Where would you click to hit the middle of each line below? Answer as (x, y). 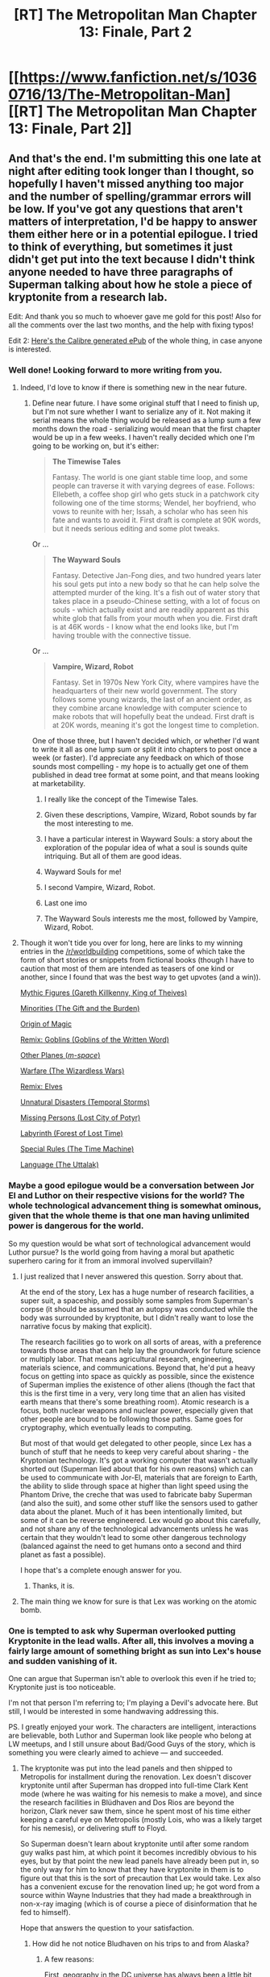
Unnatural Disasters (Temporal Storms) (85, 1102)
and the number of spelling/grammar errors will (130, 196)
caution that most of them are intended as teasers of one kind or (127, 968)
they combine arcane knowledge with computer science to (150, 708)
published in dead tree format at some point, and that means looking (145, 775)
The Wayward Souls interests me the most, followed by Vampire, (151, 919)
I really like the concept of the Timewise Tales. (121, 799)
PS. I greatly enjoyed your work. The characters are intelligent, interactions (132, 1726)
